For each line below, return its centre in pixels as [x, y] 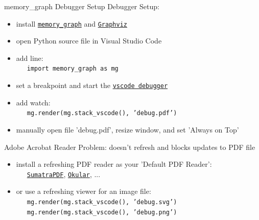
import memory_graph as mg [73, 69]
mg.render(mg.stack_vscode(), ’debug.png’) [102, 212]
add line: [30, 58]
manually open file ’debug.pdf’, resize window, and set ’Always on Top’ [127, 129]
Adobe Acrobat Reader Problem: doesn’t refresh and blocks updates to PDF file [130, 147]
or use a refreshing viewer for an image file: [84, 191]
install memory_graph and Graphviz [72, 23]
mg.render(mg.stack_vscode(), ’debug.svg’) [102, 202]
